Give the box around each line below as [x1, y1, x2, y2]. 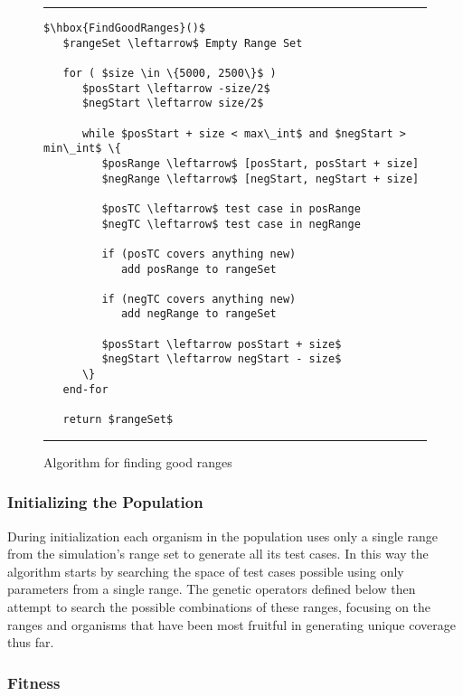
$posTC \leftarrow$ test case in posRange [101, 202, 361, 215]
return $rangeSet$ [62, 413, 174, 427]
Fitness [7, 671, 61, 693]
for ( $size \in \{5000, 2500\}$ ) [62, 66, 277, 80]
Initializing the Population [7, 491, 203, 513]
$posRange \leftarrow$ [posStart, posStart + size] [101, 156, 420, 170]
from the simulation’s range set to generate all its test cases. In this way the [7, 544, 429, 563]
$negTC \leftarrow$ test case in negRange [101, 217, 361, 230]
